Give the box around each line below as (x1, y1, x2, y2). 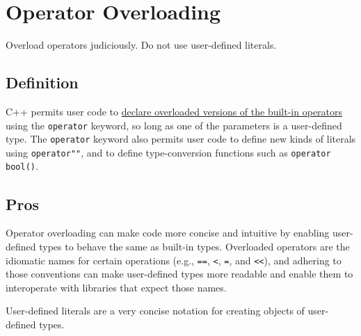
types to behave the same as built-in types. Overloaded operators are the (39, 239, 350, 253)
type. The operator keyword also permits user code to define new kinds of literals (6, 131, 356, 146)
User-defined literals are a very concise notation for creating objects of (6, 303, 305, 318)
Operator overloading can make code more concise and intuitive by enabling (6, 225, 330, 240)
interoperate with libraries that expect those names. (6, 280, 227, 294)
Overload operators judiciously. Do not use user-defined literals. (6, 38, 277, 52)
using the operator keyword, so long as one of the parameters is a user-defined (6, 118, 342, 132)
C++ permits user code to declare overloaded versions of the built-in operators (6, 104, 343, 118)
